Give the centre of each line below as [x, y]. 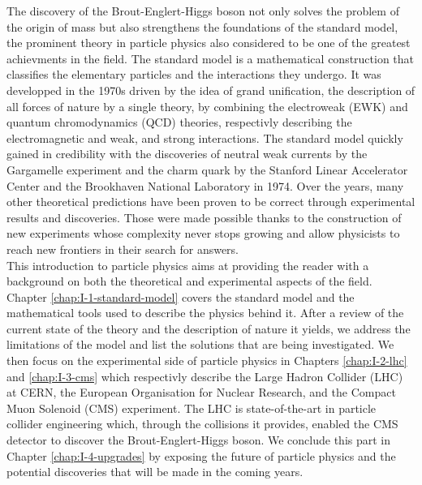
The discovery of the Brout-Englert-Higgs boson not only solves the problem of [203, 11]
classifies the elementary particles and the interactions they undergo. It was [194, 74]
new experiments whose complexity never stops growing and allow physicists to [203, 233]
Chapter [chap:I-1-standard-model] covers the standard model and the [181, 296]
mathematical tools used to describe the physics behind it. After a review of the [205, 313]
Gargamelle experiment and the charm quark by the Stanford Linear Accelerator [207, 169]
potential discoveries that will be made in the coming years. [155, 472]
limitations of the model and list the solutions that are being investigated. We [200, 344]
